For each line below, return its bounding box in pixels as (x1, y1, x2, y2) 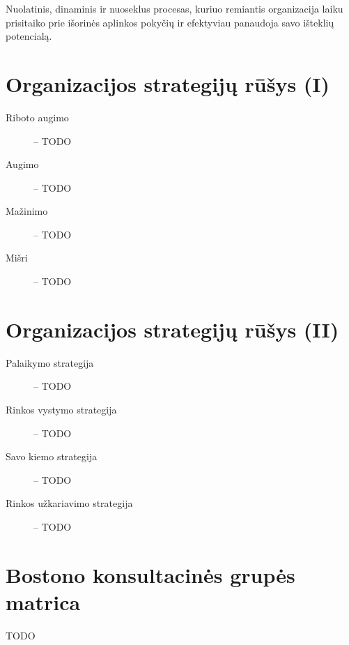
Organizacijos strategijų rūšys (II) (6, 314, 339, 343)
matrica (6, 587, 81, 616)
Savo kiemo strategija (6, 449, 98, 464)
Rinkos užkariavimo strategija (6, 496, 133, 510)
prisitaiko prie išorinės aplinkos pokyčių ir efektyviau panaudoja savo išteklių (6, 15, 334, 29)
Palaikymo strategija (6, 355, 94, 370)
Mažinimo (6, 204, 48, 218)
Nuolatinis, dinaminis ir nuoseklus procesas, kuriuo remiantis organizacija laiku (6, 1, 343, 15)
